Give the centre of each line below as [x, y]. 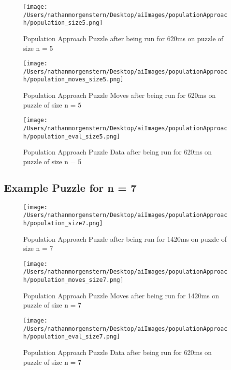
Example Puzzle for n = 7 [70, 187]
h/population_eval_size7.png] [72, 337]
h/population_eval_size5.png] [72, 136]
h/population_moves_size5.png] [73, 80]
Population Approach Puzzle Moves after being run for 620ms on [120, 95]
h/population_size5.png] [63, 23]
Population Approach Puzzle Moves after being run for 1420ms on [121, 295]
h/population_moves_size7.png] [73, 280]
